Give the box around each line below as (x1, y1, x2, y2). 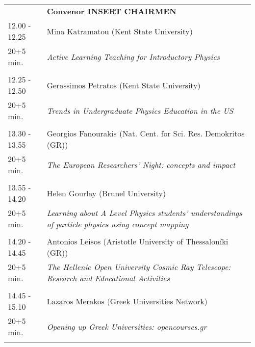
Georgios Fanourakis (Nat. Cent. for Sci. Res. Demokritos (47, 128, 245, 139)
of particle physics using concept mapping (47, 218, 189, 230)
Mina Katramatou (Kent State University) (47, 25, 193, 37)
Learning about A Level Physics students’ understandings (47, 207, 242, 218)
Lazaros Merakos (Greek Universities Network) (47, 295, 208, 307)
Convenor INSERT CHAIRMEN (47, 5, 177, 17)
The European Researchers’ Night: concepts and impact (47, 159, 235, 170)
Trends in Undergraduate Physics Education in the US (47, 105, 233, 116)
